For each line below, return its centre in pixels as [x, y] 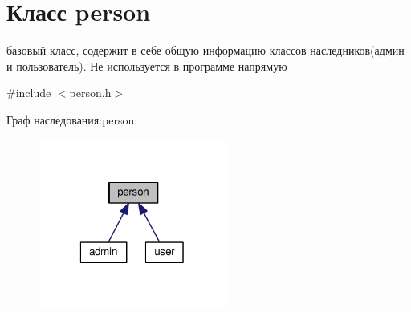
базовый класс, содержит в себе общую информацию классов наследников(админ [205, 50]
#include [29, 93]
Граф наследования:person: [72, 119]
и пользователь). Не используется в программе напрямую [147, 65]
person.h [90, 93]
